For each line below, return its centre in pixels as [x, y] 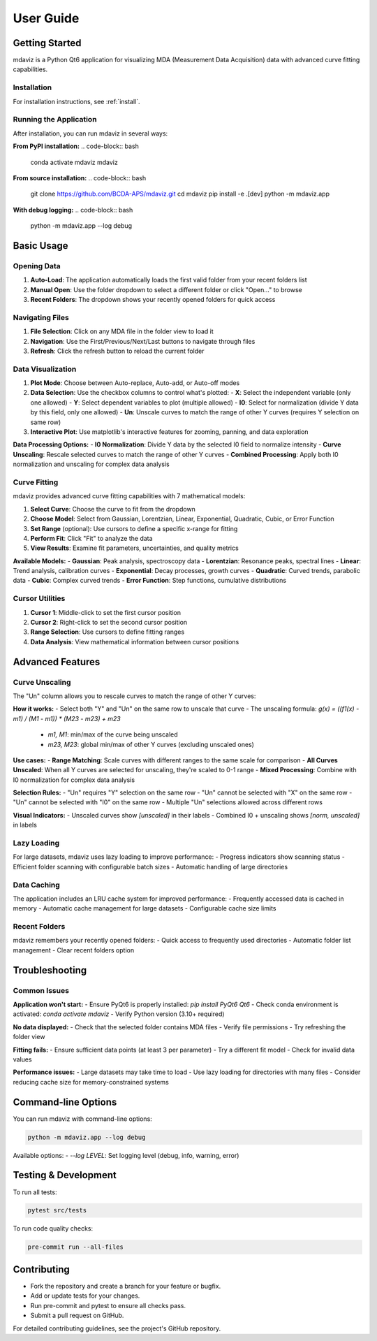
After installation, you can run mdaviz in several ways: [90, 133]
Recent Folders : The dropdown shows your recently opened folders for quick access [153, 300]
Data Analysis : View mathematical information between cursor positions [135, 641]
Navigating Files [41, 317]
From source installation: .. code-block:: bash [80, 177]
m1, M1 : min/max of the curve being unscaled [113, 734]
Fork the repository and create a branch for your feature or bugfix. [126, 1286]
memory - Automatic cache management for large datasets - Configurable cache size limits [145, 908]
